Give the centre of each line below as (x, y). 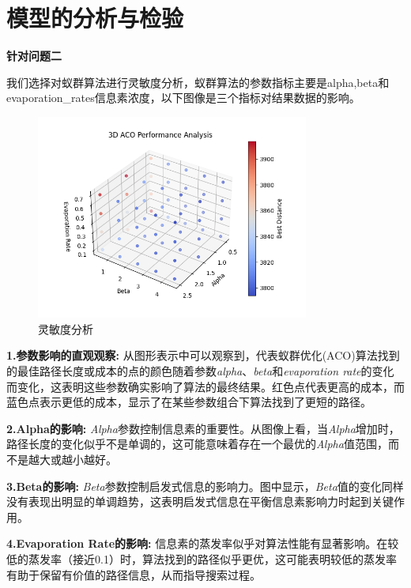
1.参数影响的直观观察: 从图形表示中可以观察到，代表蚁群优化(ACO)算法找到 (203, 355)
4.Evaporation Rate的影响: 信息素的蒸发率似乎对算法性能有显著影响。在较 (203, 543)
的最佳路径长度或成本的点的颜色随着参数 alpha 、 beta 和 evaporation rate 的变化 (200, 371)
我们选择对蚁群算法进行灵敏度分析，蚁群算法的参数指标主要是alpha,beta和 (198, 82)
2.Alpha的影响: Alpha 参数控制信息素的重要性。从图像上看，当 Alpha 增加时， (203, 428)
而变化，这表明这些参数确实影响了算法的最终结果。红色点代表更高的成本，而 (205, 386)
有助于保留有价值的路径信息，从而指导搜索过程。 (134, 574)
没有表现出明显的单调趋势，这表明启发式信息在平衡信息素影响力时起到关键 (200, 501)
